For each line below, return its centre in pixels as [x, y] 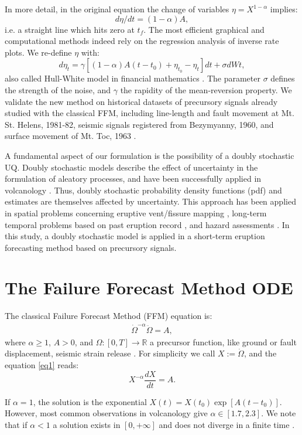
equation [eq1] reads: [42, 364]
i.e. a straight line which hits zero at [70, 29]
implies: [284, 9]
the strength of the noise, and [58, 89]
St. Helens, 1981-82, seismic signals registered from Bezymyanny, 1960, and [139, 124]
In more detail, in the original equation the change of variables [117, 9]
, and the [260, 353]
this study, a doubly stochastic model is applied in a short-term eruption [135, 236]
